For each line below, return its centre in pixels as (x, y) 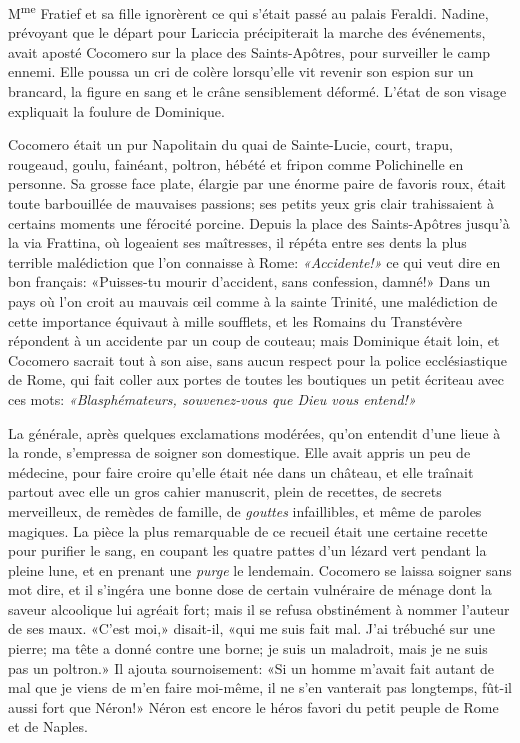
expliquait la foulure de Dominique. (116, 110)
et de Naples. (48, 726)
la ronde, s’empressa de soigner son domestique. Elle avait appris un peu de (239, 452)
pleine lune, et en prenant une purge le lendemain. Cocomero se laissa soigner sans (260, 569)
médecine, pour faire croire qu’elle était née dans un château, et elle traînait (241, 471)
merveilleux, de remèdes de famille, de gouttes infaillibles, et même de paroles (245, 510)
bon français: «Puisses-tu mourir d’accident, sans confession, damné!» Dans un (249, 281)
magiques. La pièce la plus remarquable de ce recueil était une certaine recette (248, 530)
